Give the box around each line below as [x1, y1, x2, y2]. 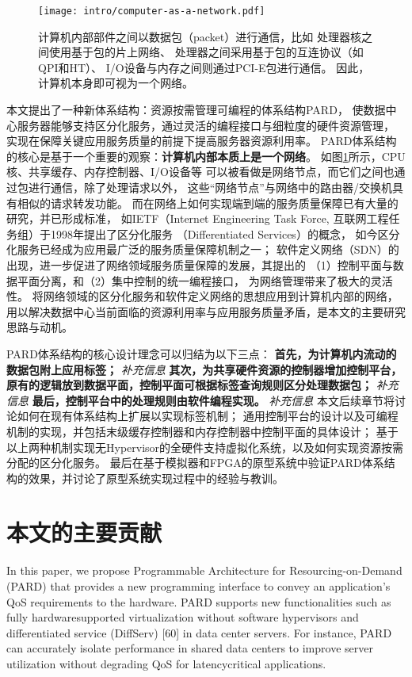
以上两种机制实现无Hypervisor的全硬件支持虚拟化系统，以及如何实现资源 [6, 438, 382, 455]
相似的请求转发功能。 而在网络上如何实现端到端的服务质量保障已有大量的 [17, 194, 399, 211]
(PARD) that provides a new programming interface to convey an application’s [6, 578, 391, 594]
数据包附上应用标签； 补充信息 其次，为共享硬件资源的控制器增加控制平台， [6, 361, 402, 377]
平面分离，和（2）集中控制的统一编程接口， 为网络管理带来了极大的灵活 [17, 272, 393, 289]
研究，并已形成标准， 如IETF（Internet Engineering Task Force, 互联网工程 [6, 210, 389, 227]
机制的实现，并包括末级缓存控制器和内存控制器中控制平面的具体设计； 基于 [6, 423, 399, 439]
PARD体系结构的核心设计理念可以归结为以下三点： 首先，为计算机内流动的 [6, 345, 397, 361]
